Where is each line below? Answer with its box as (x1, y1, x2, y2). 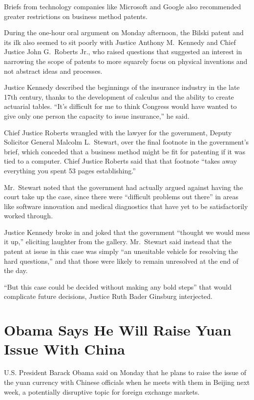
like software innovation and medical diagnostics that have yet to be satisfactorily (4, 201, 248, 211)
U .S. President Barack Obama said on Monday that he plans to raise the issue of (4, 367, 247, 378)
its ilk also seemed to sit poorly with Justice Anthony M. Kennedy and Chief (4, 37, 236, 47)
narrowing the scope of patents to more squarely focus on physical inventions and (4, 56, 248, 66)
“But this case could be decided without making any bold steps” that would (4, 281, 232, 292)
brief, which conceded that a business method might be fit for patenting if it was (4, 146, 245, 156)
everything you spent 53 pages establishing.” (4, 165, 136, 175)
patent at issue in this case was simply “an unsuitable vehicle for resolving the (4, 246, 238, 256)
